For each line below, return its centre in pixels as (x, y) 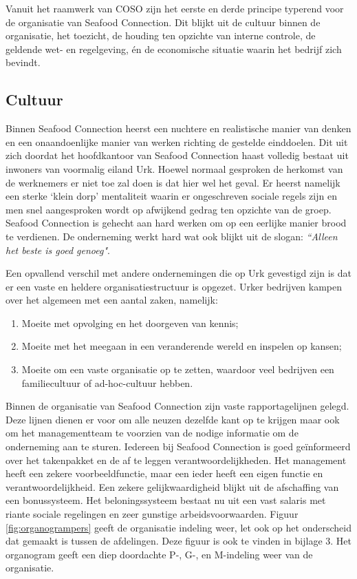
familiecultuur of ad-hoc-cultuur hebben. (107, 382)
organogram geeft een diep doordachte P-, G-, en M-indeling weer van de (159, 554)
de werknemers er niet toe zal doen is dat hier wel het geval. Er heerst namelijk (173, 182)
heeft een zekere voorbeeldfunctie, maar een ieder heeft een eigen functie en (164, 473)
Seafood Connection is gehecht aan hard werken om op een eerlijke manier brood (176, 223)
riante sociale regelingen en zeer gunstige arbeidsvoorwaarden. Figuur (152, 514)
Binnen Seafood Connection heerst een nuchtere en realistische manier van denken (178, 128)
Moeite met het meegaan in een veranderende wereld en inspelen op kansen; (182, 346)
